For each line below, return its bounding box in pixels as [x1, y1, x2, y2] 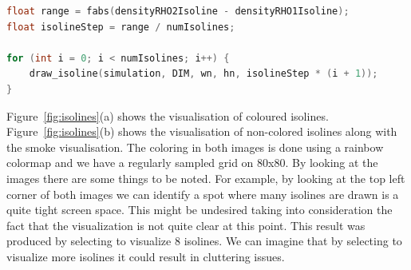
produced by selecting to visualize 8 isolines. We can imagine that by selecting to [6, 232, 402, 249]
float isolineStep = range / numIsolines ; [6, 21, 235, 33]
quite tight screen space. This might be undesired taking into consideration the [6, 201, 393, 218]
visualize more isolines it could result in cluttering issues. [6, 248, 285, 264]
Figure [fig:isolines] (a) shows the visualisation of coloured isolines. [6, 107, 329, 124]
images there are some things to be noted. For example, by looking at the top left [6, 169, 405, 186]
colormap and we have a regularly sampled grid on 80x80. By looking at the [6, 154, 378, 171]
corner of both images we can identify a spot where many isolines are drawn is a [6, 185, 399, 202]
